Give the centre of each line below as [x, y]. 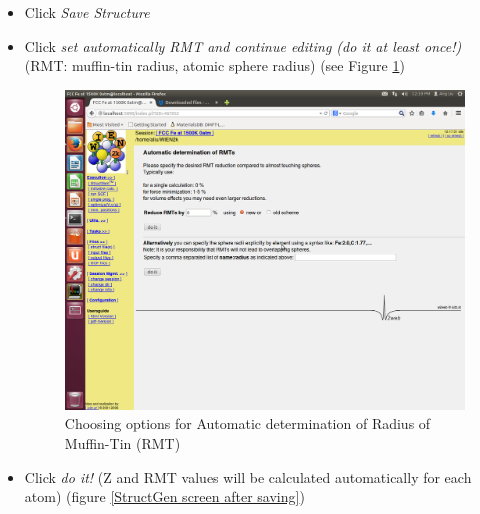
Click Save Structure [87, 12]
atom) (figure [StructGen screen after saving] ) [164, 496]
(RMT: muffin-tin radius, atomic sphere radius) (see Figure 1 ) [214, 65]
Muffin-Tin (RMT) [122, 443]
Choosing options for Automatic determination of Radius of [247, 423]
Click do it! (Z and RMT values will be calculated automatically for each [248, 476]
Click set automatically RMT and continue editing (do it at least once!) [243, 45]
